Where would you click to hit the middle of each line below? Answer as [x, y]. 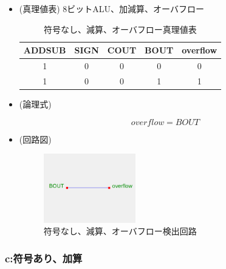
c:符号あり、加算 [44, 258]
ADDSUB [45, 50]
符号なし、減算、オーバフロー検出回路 [120, 231]
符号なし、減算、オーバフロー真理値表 [120, 29]
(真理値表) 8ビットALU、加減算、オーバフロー [111, 9]
